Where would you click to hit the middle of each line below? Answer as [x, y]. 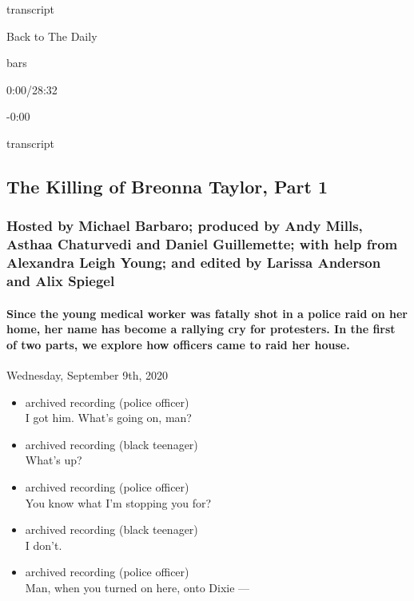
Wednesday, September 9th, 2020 [87, 374]
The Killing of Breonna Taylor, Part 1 [167, 186]
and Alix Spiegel [61, 281]
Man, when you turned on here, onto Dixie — [137, 587]
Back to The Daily [52, 36]
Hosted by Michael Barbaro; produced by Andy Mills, [185, 226]
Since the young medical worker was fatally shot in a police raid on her [207, 313]
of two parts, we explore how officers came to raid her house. [178, 344]
